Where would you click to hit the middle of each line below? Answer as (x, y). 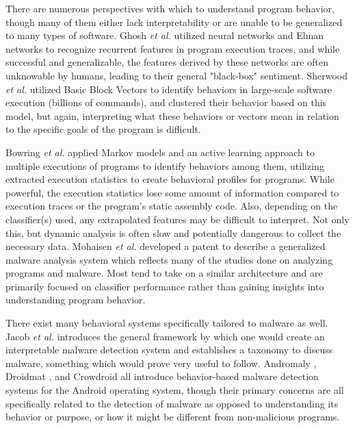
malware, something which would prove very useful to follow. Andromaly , (161, 363)
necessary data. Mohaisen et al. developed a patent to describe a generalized (166, 246)
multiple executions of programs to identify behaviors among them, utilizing (165, 165)
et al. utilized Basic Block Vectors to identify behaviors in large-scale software (169, 89)
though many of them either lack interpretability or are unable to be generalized (174, 22)
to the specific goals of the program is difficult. (103, 129)
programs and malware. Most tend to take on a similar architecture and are (164, 273)
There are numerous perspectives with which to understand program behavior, (170, 8)
